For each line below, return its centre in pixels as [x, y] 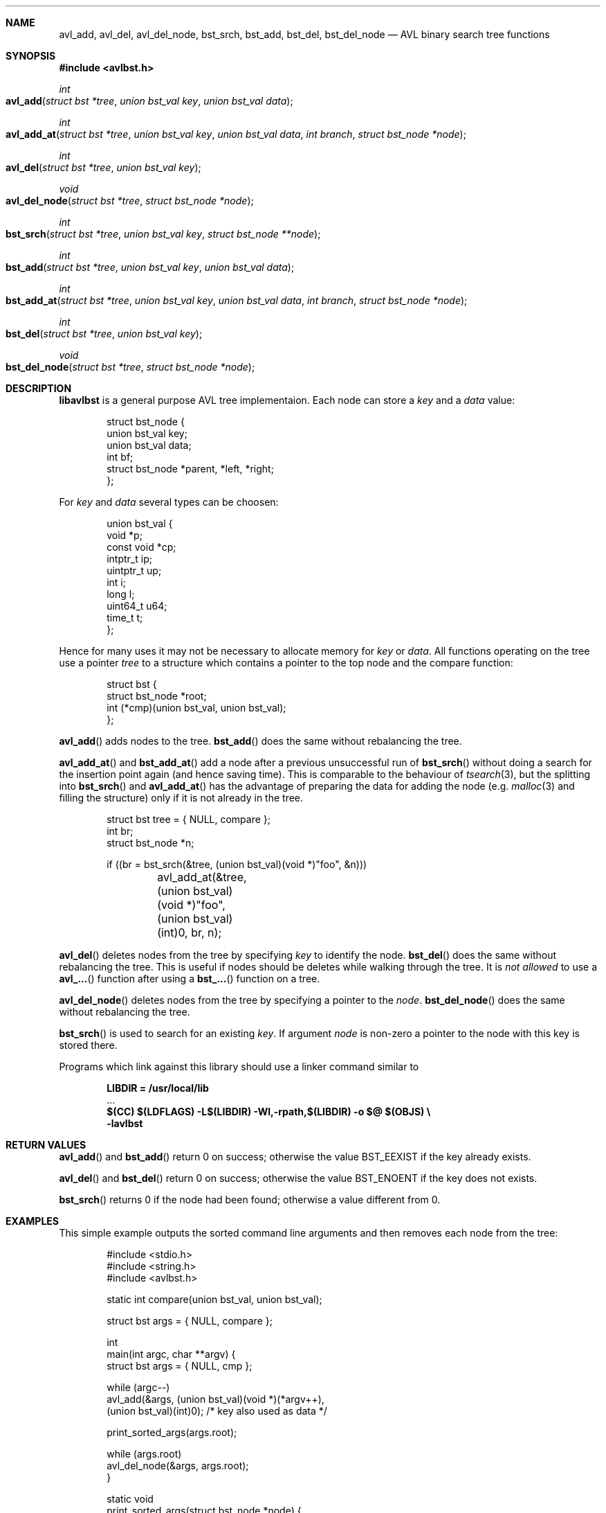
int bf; [120, 457]
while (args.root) [144, 1454]
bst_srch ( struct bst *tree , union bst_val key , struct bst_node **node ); [163, 234]
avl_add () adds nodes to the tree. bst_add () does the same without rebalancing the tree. [260, 741]
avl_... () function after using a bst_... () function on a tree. [190, 979]
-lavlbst [125, 1123]
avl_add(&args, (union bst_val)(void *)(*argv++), [215, 1399]
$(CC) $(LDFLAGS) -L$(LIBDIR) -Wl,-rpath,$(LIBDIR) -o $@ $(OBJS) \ [269, 1112]
